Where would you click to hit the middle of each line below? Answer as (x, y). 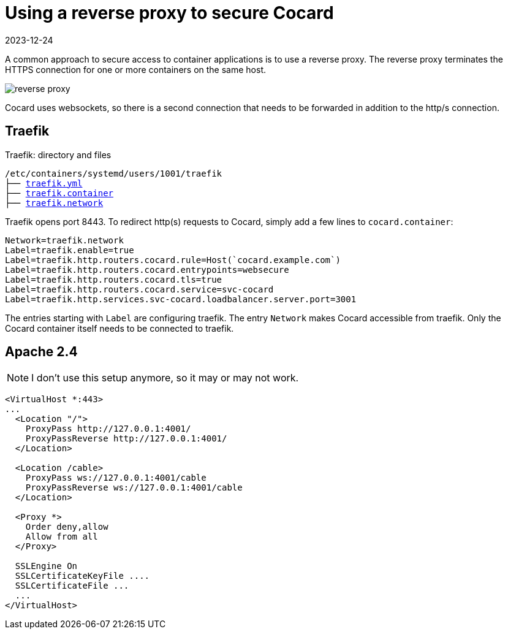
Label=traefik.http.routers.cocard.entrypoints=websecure (147, 269)
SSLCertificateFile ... (72, 586)
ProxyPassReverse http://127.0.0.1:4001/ (126, 439)
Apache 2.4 (41, 352)
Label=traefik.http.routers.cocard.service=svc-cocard (139, 289)
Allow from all (62, 537)
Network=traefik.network (64, 240)
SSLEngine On (46, 566)
